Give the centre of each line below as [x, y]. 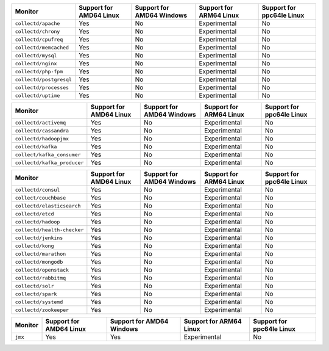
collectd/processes [42, 88]
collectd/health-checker [49, 230]
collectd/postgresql [44, 79]
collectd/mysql [36, 55]
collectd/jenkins [39, 238]
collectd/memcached [42, 47]
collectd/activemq [41, 122]
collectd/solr [34, 286]
